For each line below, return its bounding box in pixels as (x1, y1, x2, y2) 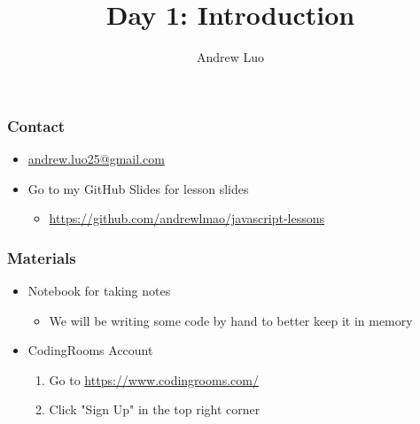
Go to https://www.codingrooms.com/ (49, 370, 259, 389)
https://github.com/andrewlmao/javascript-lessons (49, 209, 325, 227)
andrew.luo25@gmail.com (27, 150, 165, 168)
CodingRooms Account (27, 341, 153, 359)
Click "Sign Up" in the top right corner (49, 400, 261, 419)
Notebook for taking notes (27, 281, 171, 300)
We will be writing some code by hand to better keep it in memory (49, 311, 413, 329)
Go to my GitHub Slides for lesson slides (27, 179, 249, 197)
